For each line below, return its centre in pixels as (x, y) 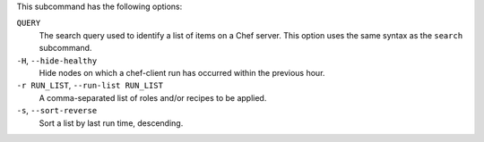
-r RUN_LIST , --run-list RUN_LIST (90, 86)
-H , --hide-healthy (57, 60)
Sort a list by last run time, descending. (111, 123)
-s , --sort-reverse (57, 111)
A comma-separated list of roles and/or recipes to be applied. (153, 97)
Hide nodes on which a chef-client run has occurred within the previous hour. (182, 72)
